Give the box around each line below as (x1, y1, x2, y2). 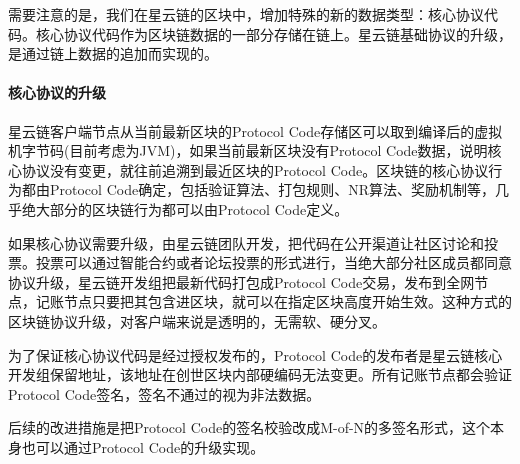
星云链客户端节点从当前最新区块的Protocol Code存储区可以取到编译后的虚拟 (8, 120, 503, 141)
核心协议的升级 (8, 82, 106, 103)
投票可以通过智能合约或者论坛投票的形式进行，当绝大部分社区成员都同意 (35, 252, 512, 273)
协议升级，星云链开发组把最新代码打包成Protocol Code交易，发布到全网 (8, 271, 475, 292)
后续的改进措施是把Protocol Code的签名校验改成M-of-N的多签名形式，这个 (8, 417, 491, 438)
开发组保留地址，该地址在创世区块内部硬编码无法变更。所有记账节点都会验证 (8, 364, 512, 385)
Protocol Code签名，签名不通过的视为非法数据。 (8, 383, 321, 404)
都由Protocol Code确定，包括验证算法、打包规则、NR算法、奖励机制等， (21, 179, 495, 200)
